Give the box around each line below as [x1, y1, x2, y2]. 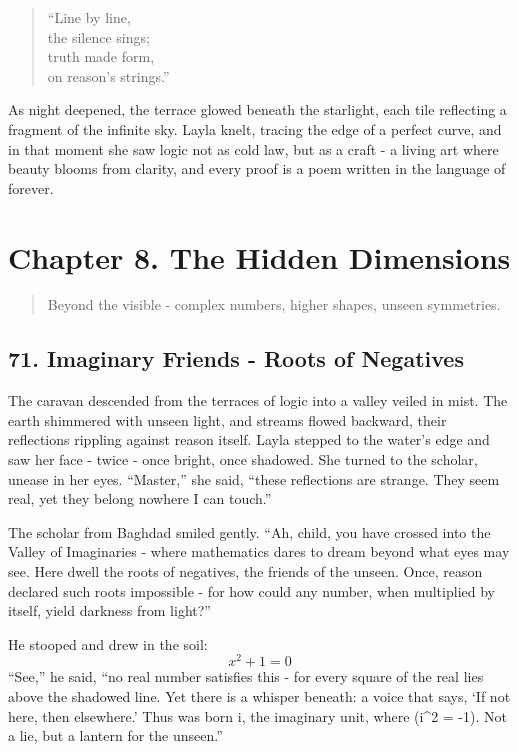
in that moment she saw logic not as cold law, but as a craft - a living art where [8, 138, 499, 159]
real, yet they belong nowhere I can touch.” [8, 488, 272, 509]
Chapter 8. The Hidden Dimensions [8, 236, 511, 277]
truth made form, [47, 46, 155, 67]
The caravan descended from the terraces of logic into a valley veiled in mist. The [8, 390, 508, 411]
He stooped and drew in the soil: [8, 633, 208, 654]
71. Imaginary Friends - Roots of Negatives [8, 343, 464, 374]
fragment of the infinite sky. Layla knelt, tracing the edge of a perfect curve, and [8, 118, 502, 139]
